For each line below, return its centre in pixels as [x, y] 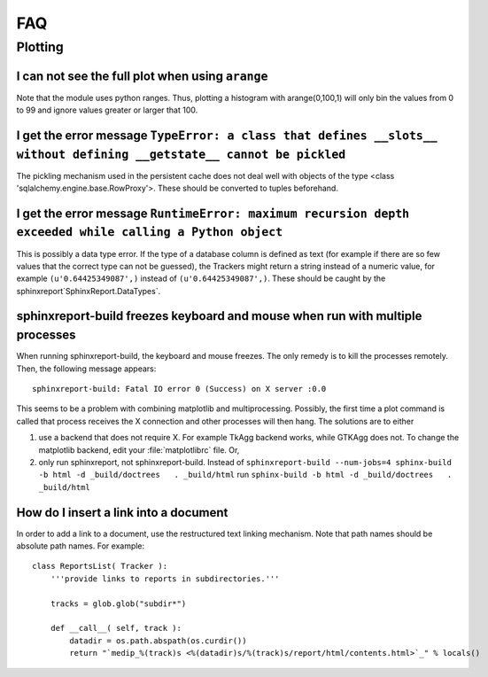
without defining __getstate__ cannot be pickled [181, 154]
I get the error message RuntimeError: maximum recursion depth [213, 213]
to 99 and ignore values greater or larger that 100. [107, 110]
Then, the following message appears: [86, 369]
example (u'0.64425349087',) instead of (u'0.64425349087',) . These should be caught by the [201, 278]
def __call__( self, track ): [116, 628]
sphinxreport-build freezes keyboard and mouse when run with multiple [219, 316]
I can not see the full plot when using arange [142, 76]
